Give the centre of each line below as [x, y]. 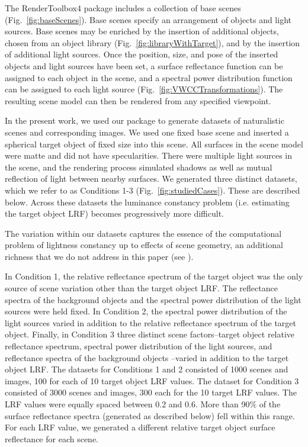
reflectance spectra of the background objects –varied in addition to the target [147, 357]
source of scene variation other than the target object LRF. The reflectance [141, 288]
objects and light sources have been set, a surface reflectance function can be [144, 65]
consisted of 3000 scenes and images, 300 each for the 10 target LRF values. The [151, 392]
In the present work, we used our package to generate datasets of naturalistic [145, 120]
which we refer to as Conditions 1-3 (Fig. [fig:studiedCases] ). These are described [153, 190]
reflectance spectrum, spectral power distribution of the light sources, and [139, 346]
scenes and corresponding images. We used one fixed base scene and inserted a [147, 132]
